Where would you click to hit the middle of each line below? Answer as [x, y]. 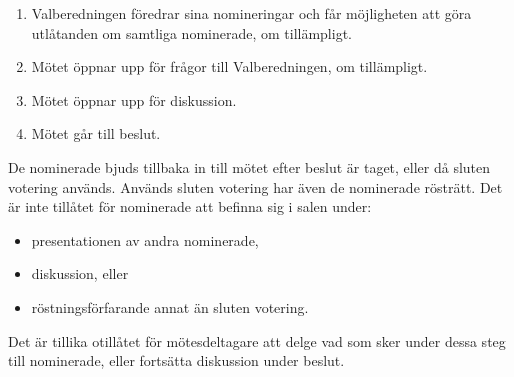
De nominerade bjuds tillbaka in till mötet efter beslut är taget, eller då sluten [249, 166]
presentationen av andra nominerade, [145, 239]
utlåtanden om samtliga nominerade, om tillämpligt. [191, 32]
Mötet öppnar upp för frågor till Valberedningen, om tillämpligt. [229, 66]
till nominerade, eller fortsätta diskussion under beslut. [176, 360]
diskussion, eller [80, 273]
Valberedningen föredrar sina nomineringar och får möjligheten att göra [251, 13]
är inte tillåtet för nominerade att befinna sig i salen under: [190, 206]
